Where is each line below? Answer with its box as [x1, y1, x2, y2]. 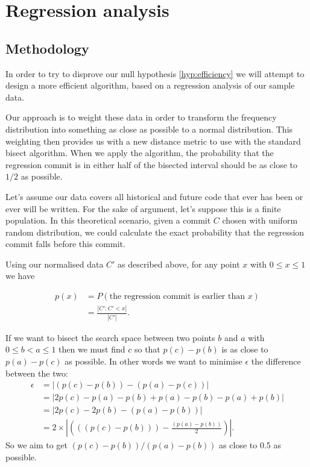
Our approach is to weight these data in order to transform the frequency [5, 111, 277, 124]
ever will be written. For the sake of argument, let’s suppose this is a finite [5, 202, 281, 215]
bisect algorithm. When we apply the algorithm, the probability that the [5, 146, 274, 159]
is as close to [221, 343, 268, 356]
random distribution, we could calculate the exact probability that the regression [5, 225, 305, 238]
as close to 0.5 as [219, 439, 281, 451]
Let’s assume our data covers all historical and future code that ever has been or [5, 190, 303, 202]
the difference [251, 354, 301, 367]
